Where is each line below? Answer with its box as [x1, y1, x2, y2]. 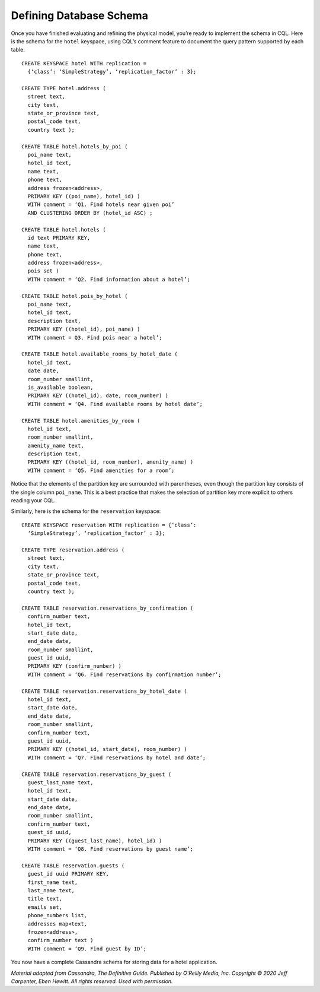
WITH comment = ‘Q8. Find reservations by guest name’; [27, 846, 194, 852]
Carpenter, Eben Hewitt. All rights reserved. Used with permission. [11, 977, 173, 985]
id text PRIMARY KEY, [27, 234, 91, 241]
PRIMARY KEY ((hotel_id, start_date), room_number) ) [27, 746, 187, 753]
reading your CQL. [11, 497, 56, 504]
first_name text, [27, 879, 78, 886]
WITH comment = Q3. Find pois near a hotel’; [27, 334, 162, 341]
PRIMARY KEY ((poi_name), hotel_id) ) [27, 193, 140, 199]
